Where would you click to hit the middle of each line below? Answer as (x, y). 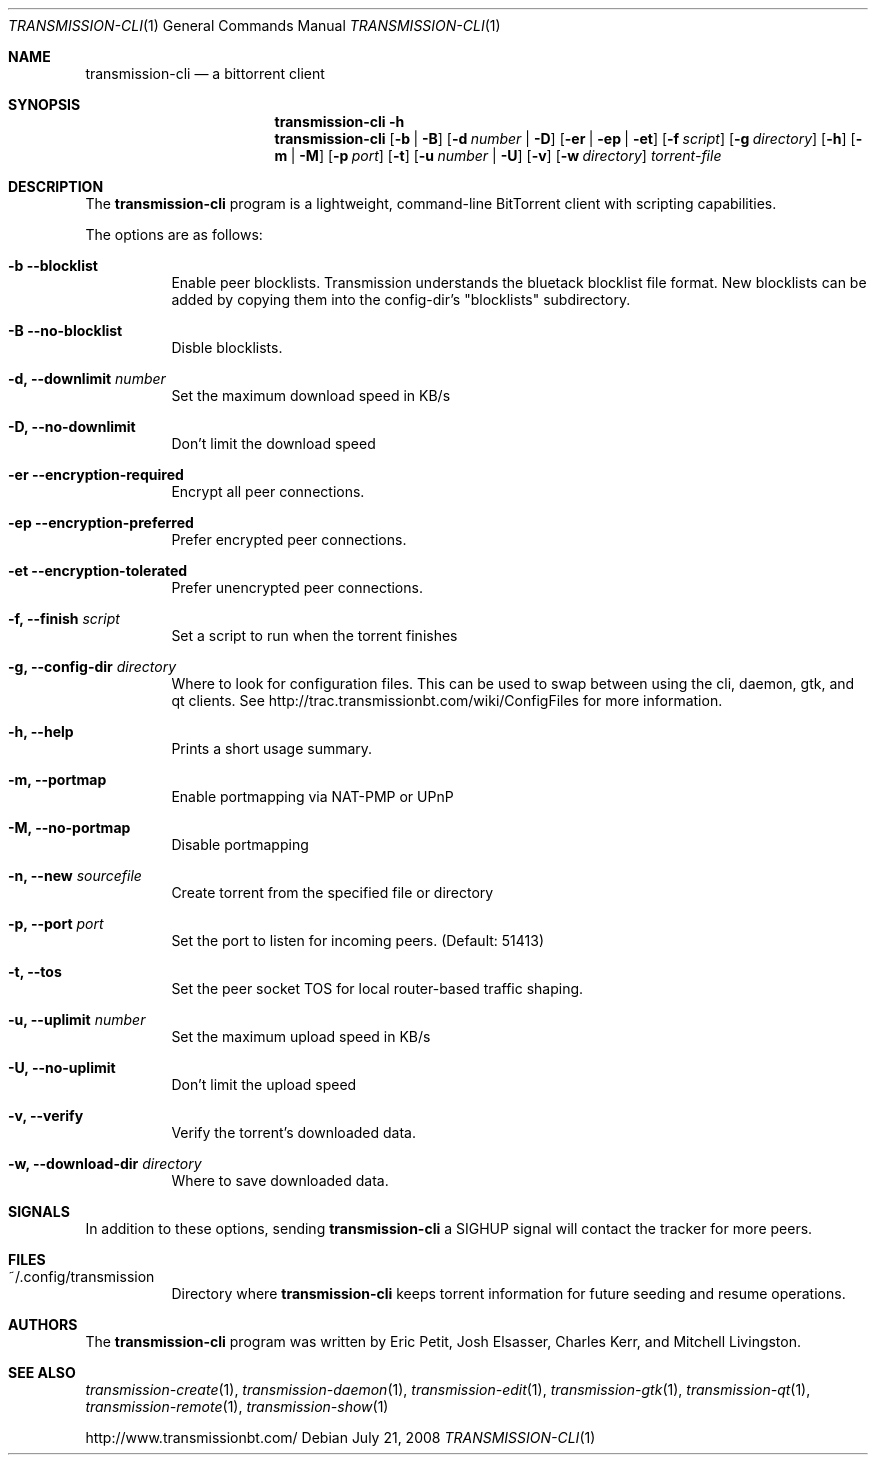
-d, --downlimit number (87, 378)
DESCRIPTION (56, 186)
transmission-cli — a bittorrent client (205, 73)
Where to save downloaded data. (280, 1180)
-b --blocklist (53, 265)
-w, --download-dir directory (105, 1163)
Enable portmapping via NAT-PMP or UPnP (312, 796)
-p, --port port (56, 923)
